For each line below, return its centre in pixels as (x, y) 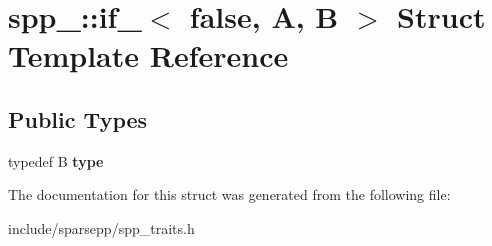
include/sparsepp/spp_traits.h (101, 227)
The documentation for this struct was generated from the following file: (229, 194)
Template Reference (148, 55)
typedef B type (56, 160)
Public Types (78, 118)
